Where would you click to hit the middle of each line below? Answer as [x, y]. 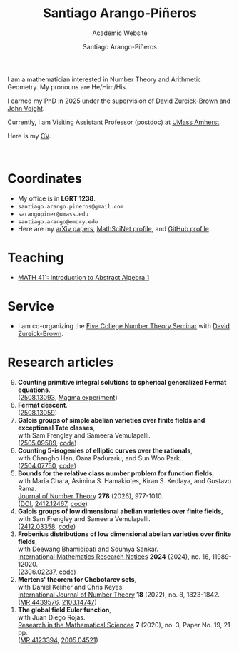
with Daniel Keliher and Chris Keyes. [71, 587]
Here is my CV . [29, 136]
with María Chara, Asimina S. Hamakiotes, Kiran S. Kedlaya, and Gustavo [124, 480]
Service [31, 306]
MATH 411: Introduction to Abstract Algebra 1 [83, 277]
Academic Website [120, 33]
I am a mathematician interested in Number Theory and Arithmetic [105, 79]
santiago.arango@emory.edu [58, 222]
